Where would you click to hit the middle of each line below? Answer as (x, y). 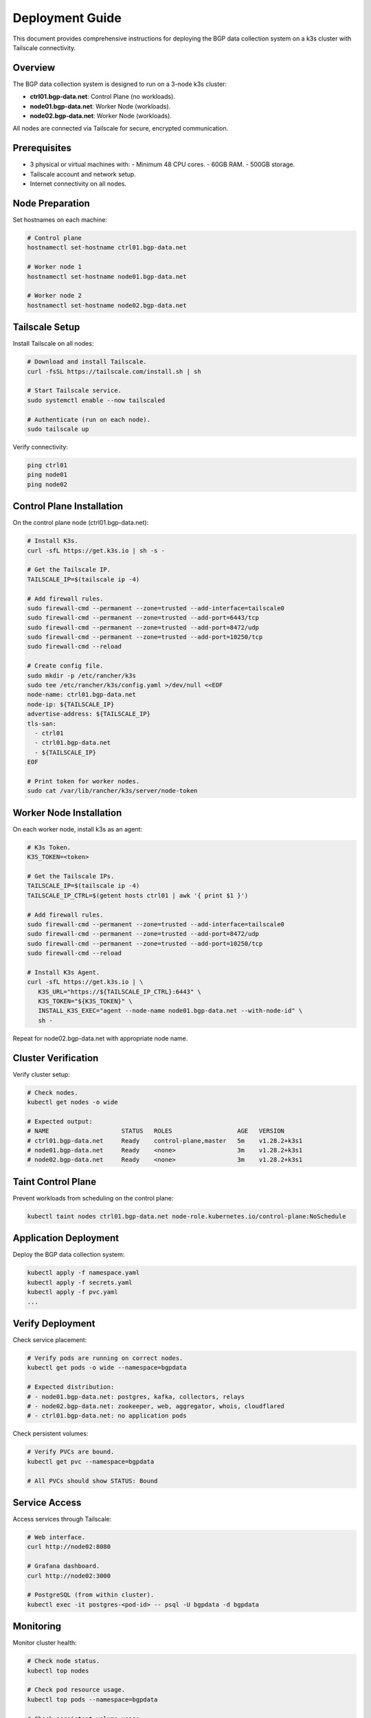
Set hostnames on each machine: (60, 220)
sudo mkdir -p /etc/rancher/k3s (82, 676)
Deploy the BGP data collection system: (69, 1255)
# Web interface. (56, 1537)
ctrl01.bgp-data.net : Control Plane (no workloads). (102, 97)
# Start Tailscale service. (74, 391)
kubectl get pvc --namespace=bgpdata (91, 1461)
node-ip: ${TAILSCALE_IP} (71, 704)
